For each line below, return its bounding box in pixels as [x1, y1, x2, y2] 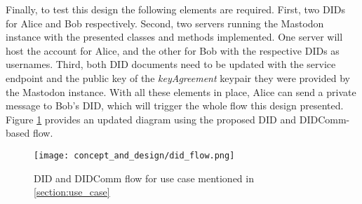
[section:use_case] [34, 184, 110, 199]
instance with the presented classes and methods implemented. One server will [6, 29, 343, 44]
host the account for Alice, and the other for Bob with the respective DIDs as [6, 43, 340, 57]
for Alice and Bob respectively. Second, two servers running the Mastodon [6, 15, 324, 30]
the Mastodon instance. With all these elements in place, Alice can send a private [6, 84, 356, 99]
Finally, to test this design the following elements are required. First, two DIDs [6, 2, 345, 16]
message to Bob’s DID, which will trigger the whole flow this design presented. [6, 98, 344, 113]
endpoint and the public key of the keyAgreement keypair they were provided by [6, 70, 350, 85]
